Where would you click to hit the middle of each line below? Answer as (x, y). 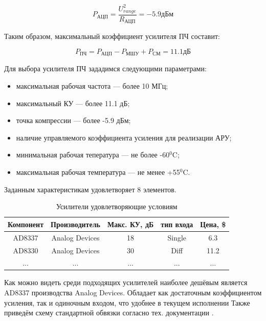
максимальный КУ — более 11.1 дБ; (73, 103)
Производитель (75, 224)
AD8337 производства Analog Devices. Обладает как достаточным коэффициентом (133, 293)
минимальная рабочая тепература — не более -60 (93, 155)
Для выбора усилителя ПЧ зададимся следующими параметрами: (105, 68)
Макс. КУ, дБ (130, 224)
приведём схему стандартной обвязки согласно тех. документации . (109, 313)
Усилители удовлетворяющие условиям (117, 206)
